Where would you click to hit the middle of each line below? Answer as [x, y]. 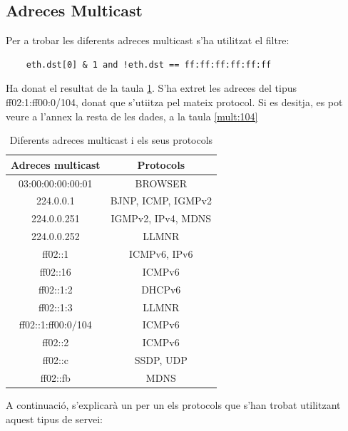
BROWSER [161, 183]
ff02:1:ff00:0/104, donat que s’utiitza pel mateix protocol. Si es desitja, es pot [174, 102]
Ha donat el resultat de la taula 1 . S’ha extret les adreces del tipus [151, 88]
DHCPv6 [161, 289]
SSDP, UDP [161, 360]
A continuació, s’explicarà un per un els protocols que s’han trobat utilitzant [173, 404]
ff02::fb [55, 377]
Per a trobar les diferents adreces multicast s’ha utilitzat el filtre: [148, 40]
